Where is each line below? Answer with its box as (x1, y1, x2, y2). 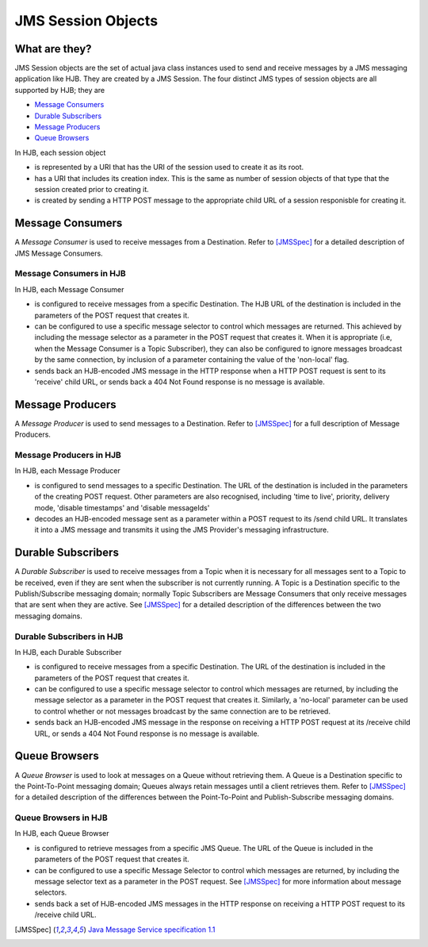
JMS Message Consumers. (14, 248, 103, 258)
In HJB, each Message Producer (14, 466, 120, 475)
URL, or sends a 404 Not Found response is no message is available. (34, 729, 260, 738)
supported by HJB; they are (14, 85, 105, 94)
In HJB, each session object (14, 148, 106, 157)
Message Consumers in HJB (14, 268, 126, 279)
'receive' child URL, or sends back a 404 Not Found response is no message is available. (34, 377, 325, 387)
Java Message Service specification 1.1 (87, 925, 216, 934)
